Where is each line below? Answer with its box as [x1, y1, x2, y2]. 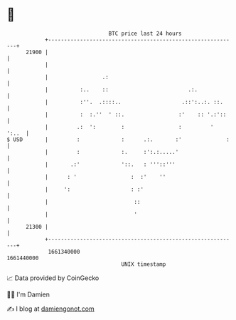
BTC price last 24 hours [108, 30, 182, 37]
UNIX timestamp [121, 260, 166, 268]
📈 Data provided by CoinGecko [6, 274, 100, 282]
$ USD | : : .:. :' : [6, 135, 230, 143]
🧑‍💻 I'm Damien [6, 290, 50, 299]
